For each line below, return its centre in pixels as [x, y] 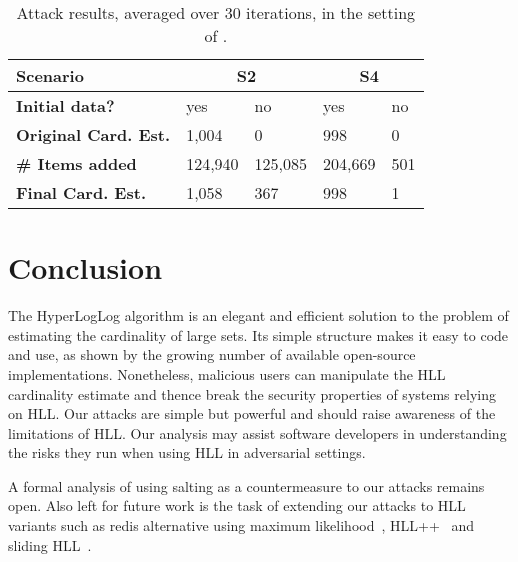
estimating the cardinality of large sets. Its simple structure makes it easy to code [258, 334]
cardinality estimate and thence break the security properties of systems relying [252, 393]
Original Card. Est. [93, 134]
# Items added [76, 163]
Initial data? [65, 105]
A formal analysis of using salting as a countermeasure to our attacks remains [246, 485]
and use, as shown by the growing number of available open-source [212, 354]
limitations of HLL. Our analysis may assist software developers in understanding [257, 432]
